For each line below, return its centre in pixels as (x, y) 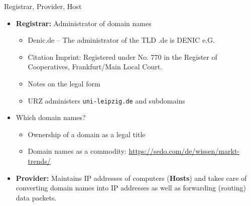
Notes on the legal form (64, 83)
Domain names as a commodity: (77, 151)
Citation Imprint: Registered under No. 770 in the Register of (122, 57)
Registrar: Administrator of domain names (84, 23)
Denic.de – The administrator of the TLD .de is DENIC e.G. (121, 40)
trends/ (39, 161)
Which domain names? (51, 117)
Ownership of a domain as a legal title (87, 134)
